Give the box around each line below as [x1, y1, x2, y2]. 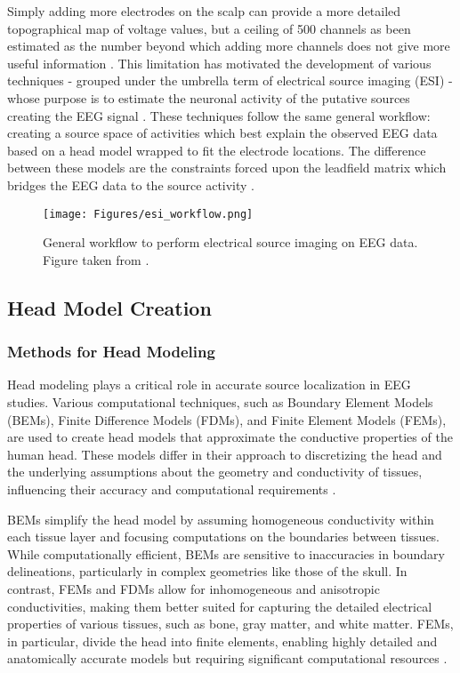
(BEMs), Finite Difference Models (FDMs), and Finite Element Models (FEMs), [7, 410, 447, 429]
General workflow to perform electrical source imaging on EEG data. [43, 233, 418, 252]
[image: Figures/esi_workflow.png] [43, 207, 254, 220]
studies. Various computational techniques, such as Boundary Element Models [7, 392, 433, 411]
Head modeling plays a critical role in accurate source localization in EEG [7, 375, 411, 394]
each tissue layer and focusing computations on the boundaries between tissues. [7, 527, 440, 546]
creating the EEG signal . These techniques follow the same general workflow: [7, 106, 431, 124]
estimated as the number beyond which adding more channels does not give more [7, 36, 450, 55]
